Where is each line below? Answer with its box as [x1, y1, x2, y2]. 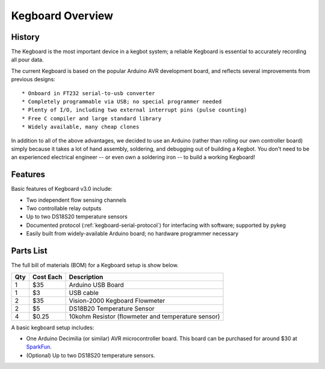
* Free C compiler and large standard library [22, 115, 162, 122]
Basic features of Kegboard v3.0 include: [11, 185, 113, 193]
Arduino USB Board [69, 281, 124, 289]
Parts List [11, 246, 48, 256]
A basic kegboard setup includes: [11, 324, 94, 331]
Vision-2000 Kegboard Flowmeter [69, 296, 166, 305]
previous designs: [11, 76, 55, 83]
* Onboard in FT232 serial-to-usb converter [22, 90, 156, 96]
